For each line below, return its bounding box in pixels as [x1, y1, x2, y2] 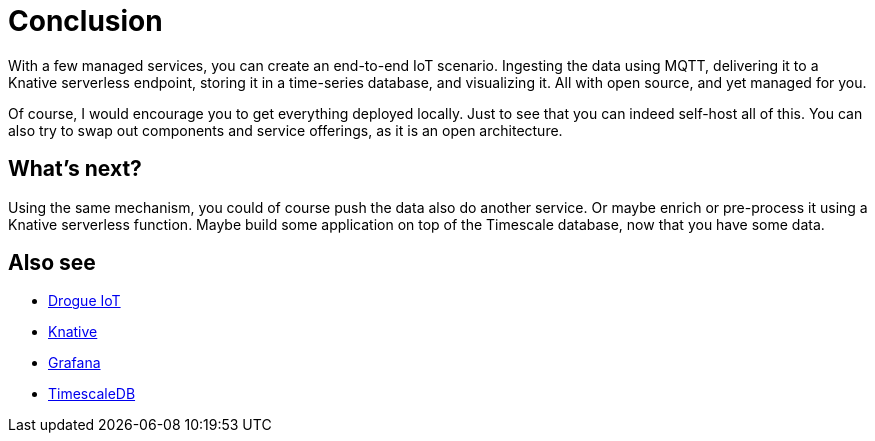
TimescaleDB [48, 385, 136, 403]
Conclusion [8, 4, 163, 38]
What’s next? [8, 156, 142, 182]
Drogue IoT [48, 292, 121, 310]
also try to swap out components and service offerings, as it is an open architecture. [8, 121, 563, 139]
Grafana [48, 354, 101, 372]
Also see [8, 250, 96, 276]
